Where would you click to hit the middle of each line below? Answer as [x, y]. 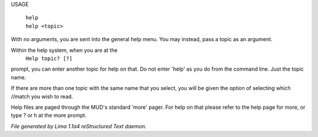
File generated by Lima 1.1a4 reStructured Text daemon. [79, 126]
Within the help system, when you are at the [64, 50]
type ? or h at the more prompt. [49, 115]
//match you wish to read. [42, 96]
